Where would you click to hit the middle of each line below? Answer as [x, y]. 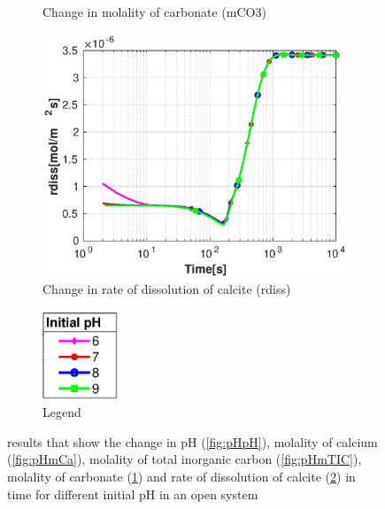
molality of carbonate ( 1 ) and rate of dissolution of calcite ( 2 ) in [181, 476]
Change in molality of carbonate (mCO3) [154, 12]
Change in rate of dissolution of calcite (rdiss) [167, 288]
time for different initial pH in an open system [133, 494]
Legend [62, 412]
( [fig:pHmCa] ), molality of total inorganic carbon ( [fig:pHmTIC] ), [185, 459]
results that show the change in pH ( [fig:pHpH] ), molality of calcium [192, 441]
